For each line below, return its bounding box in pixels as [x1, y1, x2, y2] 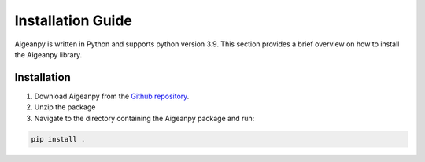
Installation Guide [14, 12, 133, 29]
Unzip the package [34, 102, 96, 112]
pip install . [31, 134, 86, 143]
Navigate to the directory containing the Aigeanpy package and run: [34, 113, 255, 123]
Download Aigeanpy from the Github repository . [34, 91, 190, 101]
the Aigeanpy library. [14, 50, 83, 59]
